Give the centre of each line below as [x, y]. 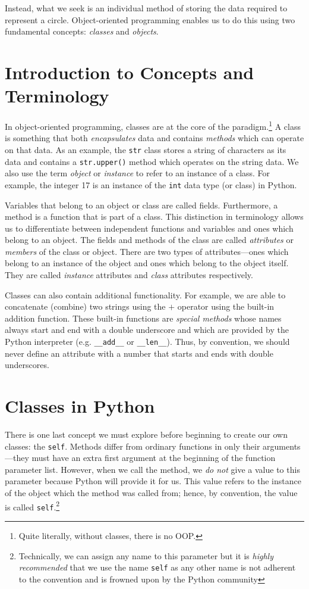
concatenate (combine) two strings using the [85, 306]
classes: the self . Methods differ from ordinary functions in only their [133, 446]
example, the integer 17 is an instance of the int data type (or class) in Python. [151, 184]
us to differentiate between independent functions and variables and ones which [149, 228]
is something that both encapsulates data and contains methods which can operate [154, 138]
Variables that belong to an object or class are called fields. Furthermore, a [141, 205]
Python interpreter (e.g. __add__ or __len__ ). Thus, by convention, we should [147, 342]
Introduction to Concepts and [130, 72]
